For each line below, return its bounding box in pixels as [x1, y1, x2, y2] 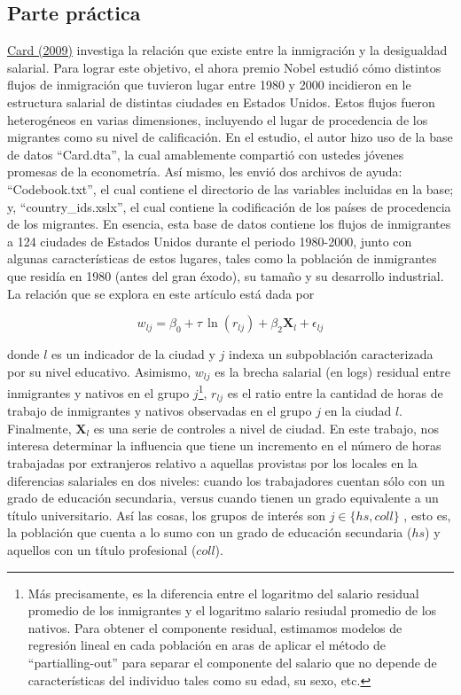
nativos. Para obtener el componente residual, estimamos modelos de [27, 618, 402, 636]
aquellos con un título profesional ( [7, 541, 197, 559]
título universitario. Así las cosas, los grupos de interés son [7, 505, 326, 524]
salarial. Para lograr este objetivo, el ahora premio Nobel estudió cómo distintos [7, 58, 441, 76]
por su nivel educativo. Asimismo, [7, 362, 191, 380]
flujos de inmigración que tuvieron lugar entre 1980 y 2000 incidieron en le [7, 75, 411, 94]
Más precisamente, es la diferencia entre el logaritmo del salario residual [27, 583, 419, 602]
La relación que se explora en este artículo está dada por [7, 284, 315, 302]
